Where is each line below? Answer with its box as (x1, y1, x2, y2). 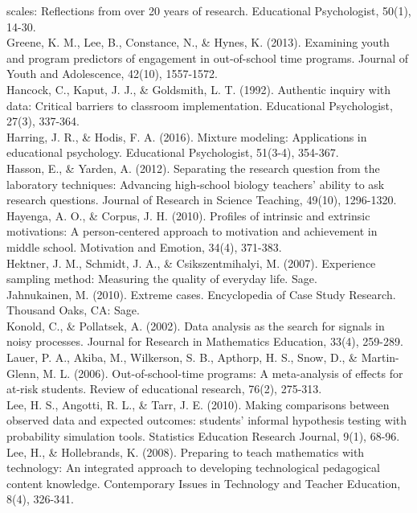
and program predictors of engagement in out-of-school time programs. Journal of (6, 49, 409, 66)
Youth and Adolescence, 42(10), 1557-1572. (6, 65, 218, 82)
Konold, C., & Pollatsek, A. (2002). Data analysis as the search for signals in (6, 317, 385, 334)
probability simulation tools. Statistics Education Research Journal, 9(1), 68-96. (6, 428, 400, 445)
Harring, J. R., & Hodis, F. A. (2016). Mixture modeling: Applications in (6, 128, 367, 145)
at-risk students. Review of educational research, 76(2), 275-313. (6, 380, 322, 397)
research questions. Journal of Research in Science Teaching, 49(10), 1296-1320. (6, 191, 397, 208)
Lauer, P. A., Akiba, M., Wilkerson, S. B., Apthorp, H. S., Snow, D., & (6, 349, 358, 366)
